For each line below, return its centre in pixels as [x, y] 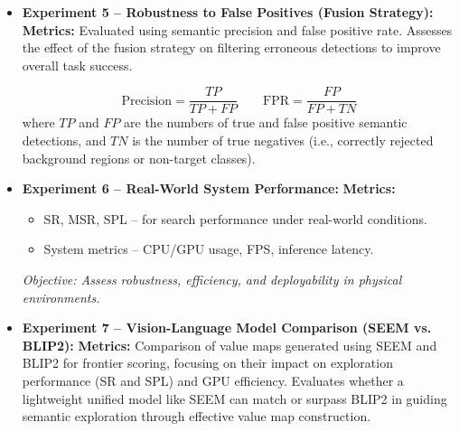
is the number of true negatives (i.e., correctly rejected [283, 141]
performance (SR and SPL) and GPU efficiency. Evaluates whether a [213, 380]
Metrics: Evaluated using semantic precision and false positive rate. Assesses [237, 29]
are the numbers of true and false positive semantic [266, 122]
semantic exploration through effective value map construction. [197, 416]
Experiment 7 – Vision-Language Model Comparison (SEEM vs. [227, 328]
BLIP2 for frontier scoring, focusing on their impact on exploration [207, 363]
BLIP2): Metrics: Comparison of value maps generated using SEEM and [229, 345]
